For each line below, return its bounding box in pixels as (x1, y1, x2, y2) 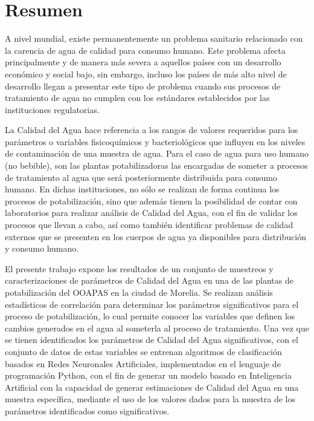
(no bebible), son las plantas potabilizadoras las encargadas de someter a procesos (5, 159, 308, 172)
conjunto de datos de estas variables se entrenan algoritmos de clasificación (5, 345, 282, 357)
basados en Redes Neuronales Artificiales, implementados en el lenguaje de (5, 357, 281, 370)
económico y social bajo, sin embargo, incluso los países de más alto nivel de (5, 67, 287, 80)
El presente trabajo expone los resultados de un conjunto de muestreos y (5, 262, 274, 275)
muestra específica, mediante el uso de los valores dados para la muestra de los (5, 393, 295, 405)
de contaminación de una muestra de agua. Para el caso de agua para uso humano (5, 147, 309, 160)
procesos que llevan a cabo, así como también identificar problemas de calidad (5, 218, 293, 231)
